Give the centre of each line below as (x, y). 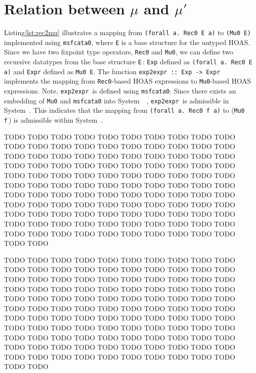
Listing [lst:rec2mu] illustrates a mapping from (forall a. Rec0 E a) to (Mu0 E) (128, 32)
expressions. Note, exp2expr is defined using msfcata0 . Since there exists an (120, 91)
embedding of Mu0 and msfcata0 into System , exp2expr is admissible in (116, 100)
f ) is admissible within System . (53, 120)
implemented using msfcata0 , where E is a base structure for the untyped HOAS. (127, 42)
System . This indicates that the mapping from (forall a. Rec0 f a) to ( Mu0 (124, 110)
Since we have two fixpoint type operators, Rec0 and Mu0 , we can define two (119, 52)
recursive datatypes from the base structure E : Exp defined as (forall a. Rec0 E (128, 62)
